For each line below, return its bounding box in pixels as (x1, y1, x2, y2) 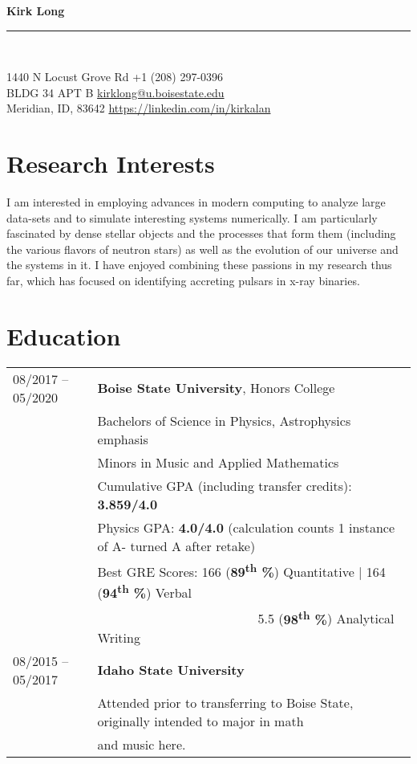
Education (6, 319, 121, 352)
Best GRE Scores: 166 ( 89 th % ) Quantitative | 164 (97, 559, 386, 582)
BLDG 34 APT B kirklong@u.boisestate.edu (6, 84, 225, 100)
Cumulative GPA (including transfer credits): (97, 476, 352, 495)
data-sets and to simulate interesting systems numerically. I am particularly (6, 209, 378, 226)
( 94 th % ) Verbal (97, 581, 192, 603)
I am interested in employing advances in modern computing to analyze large (6, 194, 386, 210)
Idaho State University (97, 660, 245, 680)
